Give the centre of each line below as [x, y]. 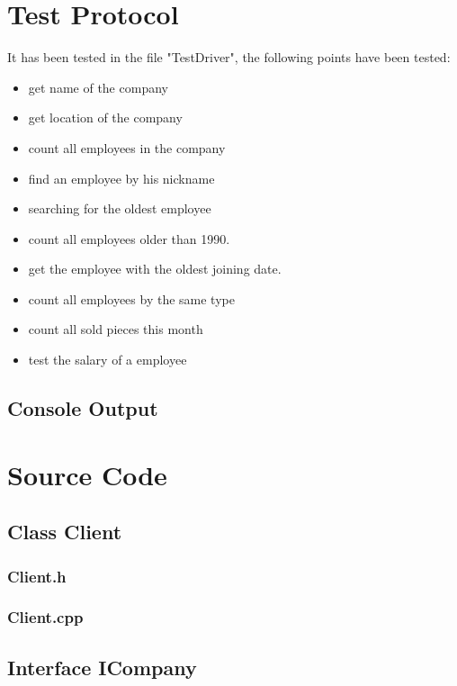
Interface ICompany [102, 667]
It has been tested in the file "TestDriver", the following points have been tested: [229, 57]
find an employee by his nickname [121, 178]
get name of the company [98, 87]
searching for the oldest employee [120, 208]
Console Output [83, 408]
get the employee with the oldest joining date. [155, 269]
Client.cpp [45, 617]
